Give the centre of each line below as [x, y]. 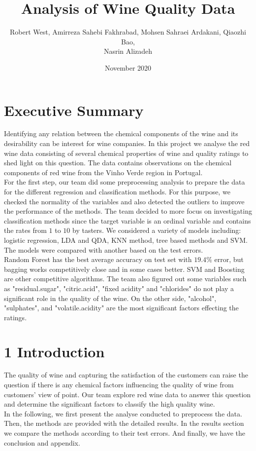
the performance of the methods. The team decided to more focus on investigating [128, 211]
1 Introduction [54, 351]
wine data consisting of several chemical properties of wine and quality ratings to [126, 153]
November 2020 [128, 67]
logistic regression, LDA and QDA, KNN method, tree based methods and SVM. [126, 240]
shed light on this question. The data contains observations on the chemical [118, 163]
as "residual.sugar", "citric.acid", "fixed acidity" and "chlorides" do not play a [119, 288]
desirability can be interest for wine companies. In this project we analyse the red [127, 143]
